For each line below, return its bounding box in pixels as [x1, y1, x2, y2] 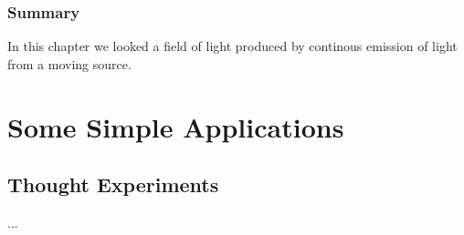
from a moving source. [7, 54, 132, 73]
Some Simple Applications [7, 107, 344, 145]
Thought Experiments [7, 170, 219, 199]
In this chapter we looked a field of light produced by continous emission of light [7, 36, 458, 56]
